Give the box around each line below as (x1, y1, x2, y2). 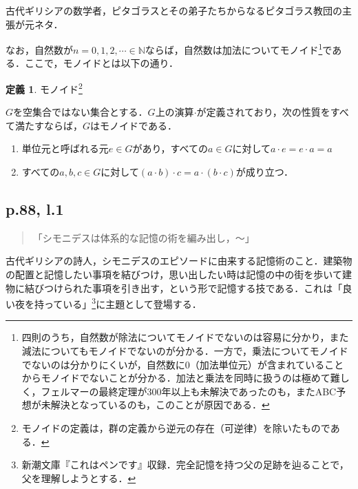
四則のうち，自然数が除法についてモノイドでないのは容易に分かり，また (21, 330, 349, 344)
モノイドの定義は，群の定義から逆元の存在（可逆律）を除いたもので (21, 421, 330, 435)
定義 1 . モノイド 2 (6, 80, 83, 96)
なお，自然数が (6, 42, 73, 56)
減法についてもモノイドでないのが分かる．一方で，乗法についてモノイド (21, 344, 348, 358)
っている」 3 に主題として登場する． (43, 295, 202, 311)
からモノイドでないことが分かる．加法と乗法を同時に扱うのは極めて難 (21, 371, 340, 385)
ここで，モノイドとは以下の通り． (24, 56, 178, 70)
